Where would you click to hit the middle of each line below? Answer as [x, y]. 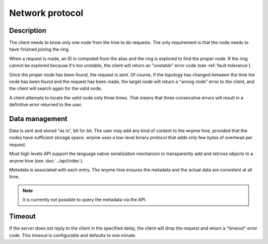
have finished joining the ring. [39, 49]
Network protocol [46, 13]
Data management [38, 119]
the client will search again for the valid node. [56, 88]
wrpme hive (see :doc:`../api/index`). [46, 161]
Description [28, 31]
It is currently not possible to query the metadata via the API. [84, 200]
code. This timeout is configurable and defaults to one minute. [73, 235]
